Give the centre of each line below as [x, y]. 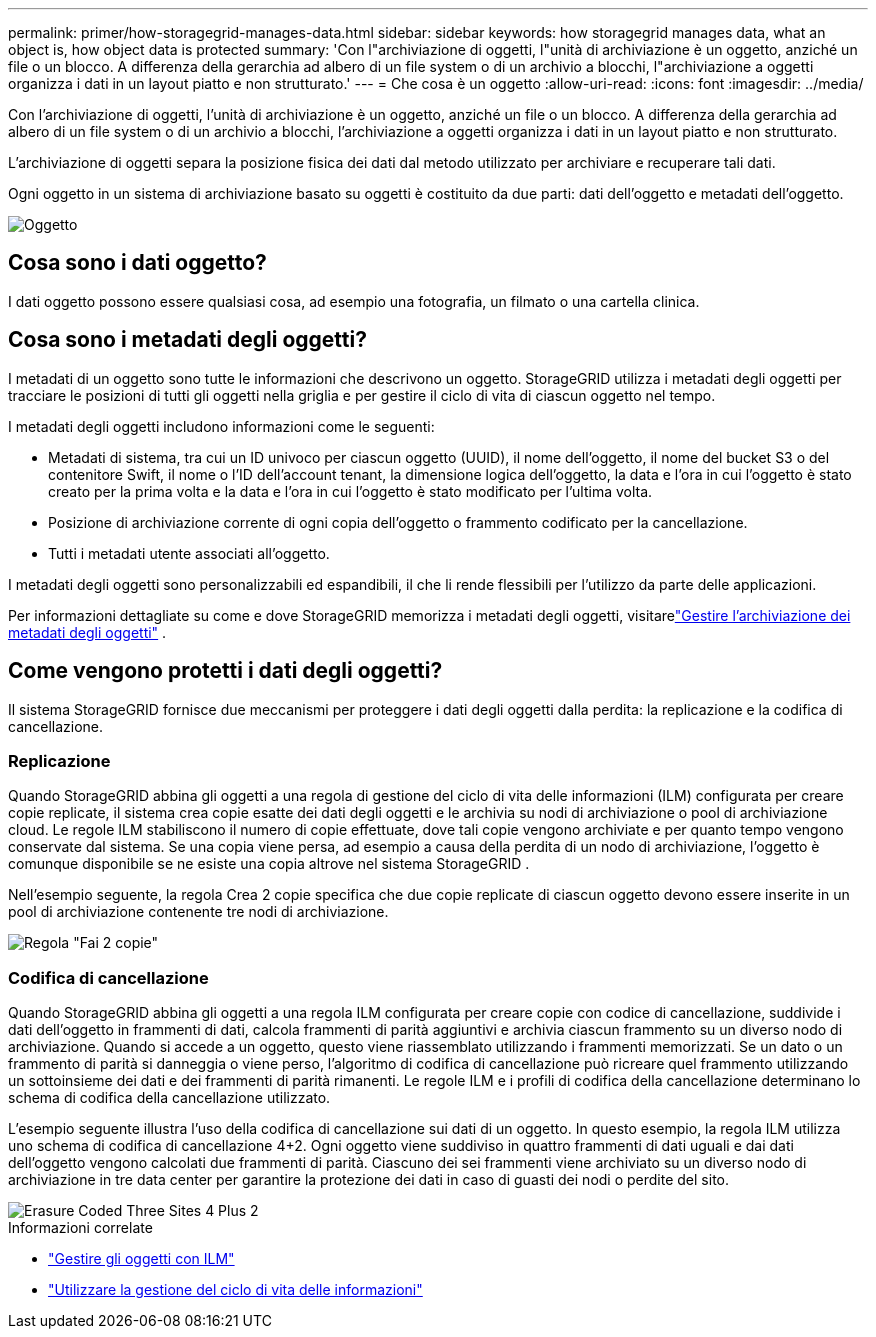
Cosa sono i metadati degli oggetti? [187, 340]
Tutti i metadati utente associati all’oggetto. [189, 553]
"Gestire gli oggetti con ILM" [141, 1259]
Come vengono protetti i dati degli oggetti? [225, 671]
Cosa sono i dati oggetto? [137, 263]
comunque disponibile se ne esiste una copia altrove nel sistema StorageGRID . [269, 864]
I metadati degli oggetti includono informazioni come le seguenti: [221, 426]
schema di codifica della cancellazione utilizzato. [169, 1098]
